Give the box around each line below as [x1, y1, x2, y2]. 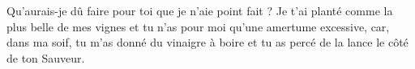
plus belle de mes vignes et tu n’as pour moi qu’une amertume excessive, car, [6, 18, 390, 34]
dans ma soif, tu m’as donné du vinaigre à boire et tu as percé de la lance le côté [6, 34, 409, 51]
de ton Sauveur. [6, 49, 85, 66]
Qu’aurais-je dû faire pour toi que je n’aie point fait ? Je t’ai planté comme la [6, 2, 393, 18]
